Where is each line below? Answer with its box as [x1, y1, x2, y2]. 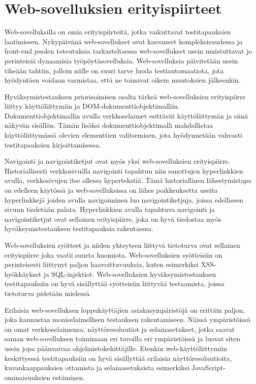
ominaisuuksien [4, 372, 51, 382]
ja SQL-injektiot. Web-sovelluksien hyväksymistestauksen [43, 268, 216, 279]
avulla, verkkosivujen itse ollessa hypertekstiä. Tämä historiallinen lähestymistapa [4, 175, 252, 185]
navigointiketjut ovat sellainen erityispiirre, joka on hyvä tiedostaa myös [4, 213, 222, 224]
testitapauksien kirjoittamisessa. [4, 139, 101, 149]
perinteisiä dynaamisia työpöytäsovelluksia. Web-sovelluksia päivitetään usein [4, 55, 238, 65]
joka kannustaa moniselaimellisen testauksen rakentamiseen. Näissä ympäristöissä [4, 314, 251, 325]
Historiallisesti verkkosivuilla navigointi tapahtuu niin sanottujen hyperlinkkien [4, 165, 243, 176]
